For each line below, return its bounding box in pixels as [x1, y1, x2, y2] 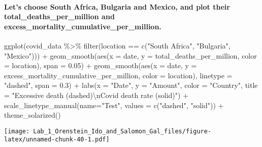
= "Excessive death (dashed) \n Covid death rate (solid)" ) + [4, 89, 189, 100]
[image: [4, 127, 30, 135]
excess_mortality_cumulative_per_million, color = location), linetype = [4, 70, 233, 80]
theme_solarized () [4, 110, 61, 120]
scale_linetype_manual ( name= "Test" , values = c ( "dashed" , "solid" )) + [4, 100, 224, 110]
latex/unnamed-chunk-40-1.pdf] [4, 136, 110, 143]
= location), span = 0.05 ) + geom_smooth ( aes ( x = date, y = [4, 60, 197, 71]
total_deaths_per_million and [4, 11, 115, 22]
